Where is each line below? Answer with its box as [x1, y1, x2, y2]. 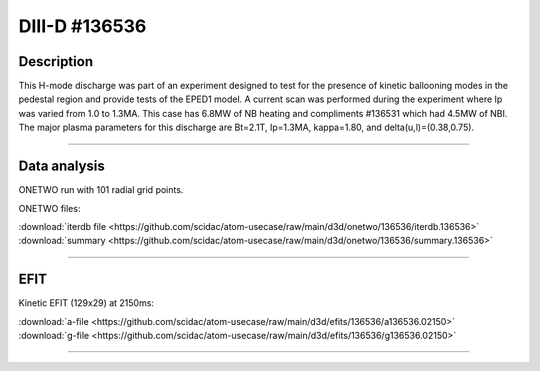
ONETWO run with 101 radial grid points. [18, 184, 184, 196]
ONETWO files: [18, 202, 81, 214]
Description [18, 53, 94, 70]
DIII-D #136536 [18, 15, 147, 37]
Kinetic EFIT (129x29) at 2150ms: [18, 297, 155, 309]
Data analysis [18, 158, 105, 175]
